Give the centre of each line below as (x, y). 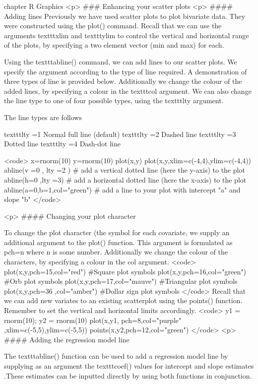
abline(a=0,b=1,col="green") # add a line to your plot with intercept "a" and (122, 189)
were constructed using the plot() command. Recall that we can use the (113, 26)
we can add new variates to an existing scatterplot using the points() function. (123, 300)
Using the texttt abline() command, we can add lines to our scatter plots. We (121, 61)
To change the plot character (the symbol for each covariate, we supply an (117, 232)
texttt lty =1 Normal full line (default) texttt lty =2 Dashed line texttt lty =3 (120, 134)
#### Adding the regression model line (67, 339)
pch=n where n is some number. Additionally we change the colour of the (116, 252)
